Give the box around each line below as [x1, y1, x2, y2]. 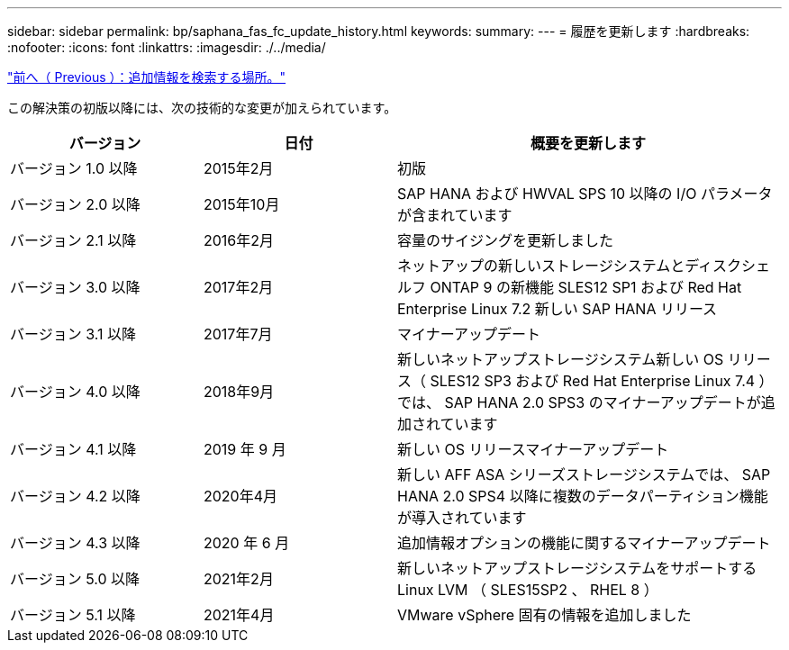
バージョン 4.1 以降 [10, 440, 137, 458]
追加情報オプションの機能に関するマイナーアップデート [397, 534, 771, 552]
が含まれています [397, 206, 512, 224]
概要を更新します [530, 134, 646, 152]
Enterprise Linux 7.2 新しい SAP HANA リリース [397, 300, 718, 318]
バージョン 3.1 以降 [10, 325, 136, 343]
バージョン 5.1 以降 [10, 606, 136, 624]
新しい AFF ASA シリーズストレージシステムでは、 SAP [397, 465, 771, 483]
